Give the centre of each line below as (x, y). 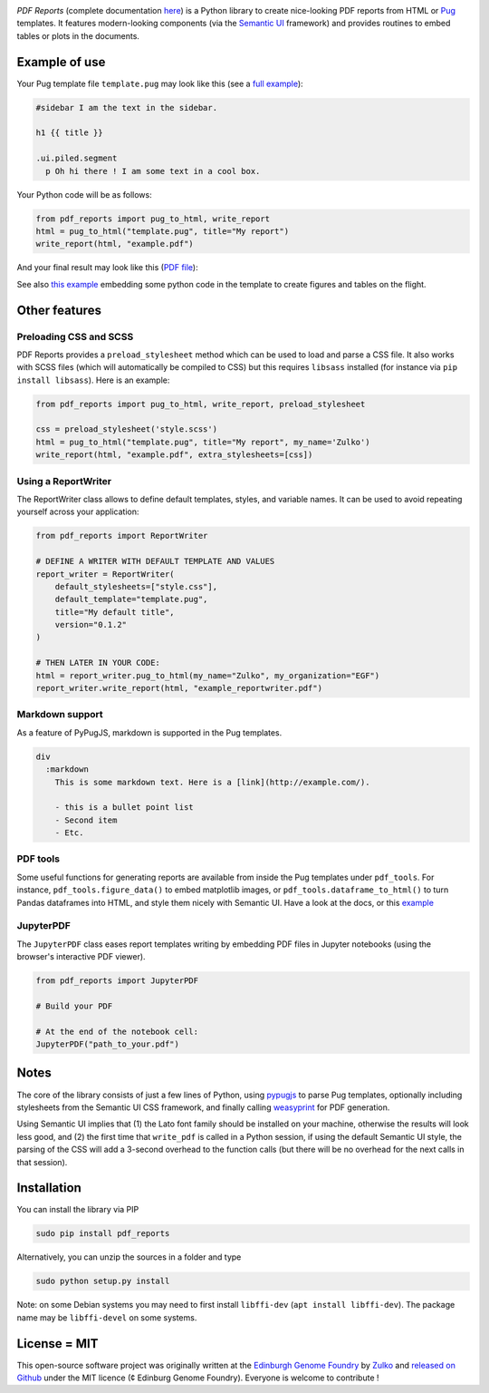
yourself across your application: (78, 511)
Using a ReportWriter (64, 481)
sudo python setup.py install (103, 1281)
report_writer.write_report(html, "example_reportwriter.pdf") (179, 688)
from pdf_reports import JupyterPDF (117, 981)
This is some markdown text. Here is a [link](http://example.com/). (212, 782)
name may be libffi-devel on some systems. (107, 1317)
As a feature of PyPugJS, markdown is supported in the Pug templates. (149, 732)
